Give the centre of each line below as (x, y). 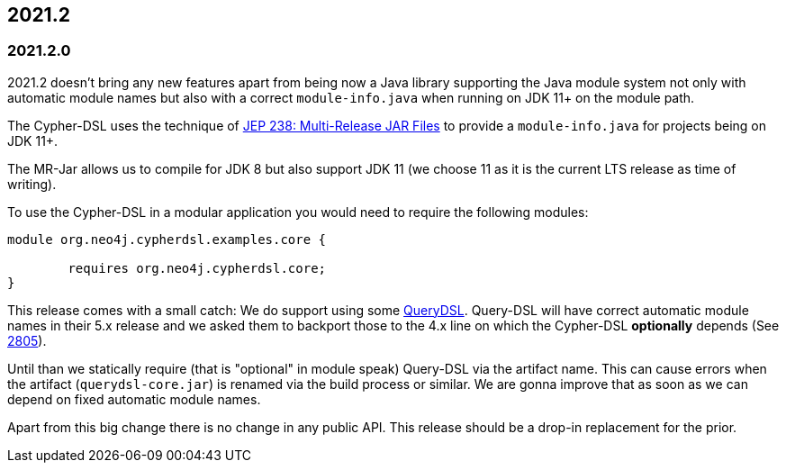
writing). (32, 184)
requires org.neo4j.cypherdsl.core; (197, 268)
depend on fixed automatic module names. (134, 399)
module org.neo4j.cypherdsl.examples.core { (167, 239)
